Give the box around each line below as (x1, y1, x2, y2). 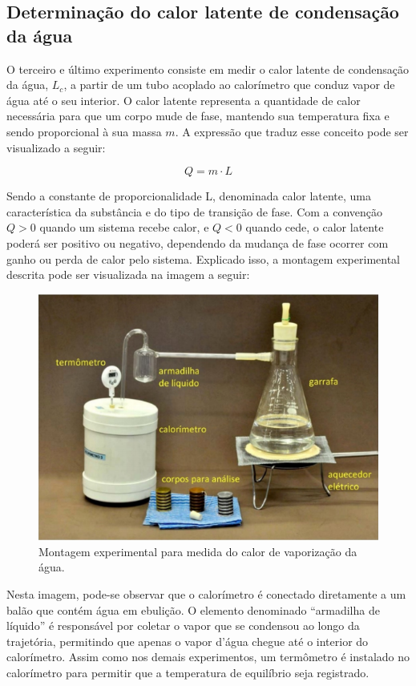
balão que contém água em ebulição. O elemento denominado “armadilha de (6, 601, 380, 618)
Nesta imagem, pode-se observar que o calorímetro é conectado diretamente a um (6, 585, 406, 602)
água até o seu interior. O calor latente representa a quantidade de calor (6, 91, 361, 108)
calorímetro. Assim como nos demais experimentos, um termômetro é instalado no (6, 648, 410, 665)
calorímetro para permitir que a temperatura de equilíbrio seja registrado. (6, 664, 370, 680)
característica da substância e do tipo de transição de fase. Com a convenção (6, 203, 383, 220)
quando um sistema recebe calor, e (39, 219, 209, 236)
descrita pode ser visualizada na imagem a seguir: (6, 266, 250, 283)
